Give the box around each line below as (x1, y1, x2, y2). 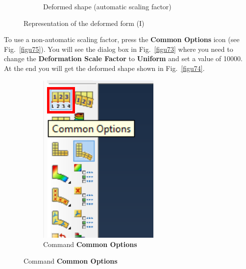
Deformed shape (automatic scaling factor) (43, 1, 172, 11)
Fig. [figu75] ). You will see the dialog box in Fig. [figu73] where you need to (4, 44, 233, 54)
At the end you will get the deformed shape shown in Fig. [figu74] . (4, 63, 205, 73)
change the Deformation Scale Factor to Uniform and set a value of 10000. (4, 53, 243, 64)
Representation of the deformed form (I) (24, 18, 145, 28)
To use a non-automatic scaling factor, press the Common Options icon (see (4, 34, 240, 45)
